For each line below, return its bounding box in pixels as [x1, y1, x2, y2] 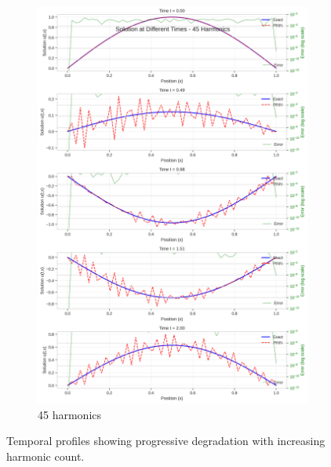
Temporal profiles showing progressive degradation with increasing [6, 432, 326, 449]
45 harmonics [38, 406, 102, 422]
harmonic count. [6, 447, 85, 464]
